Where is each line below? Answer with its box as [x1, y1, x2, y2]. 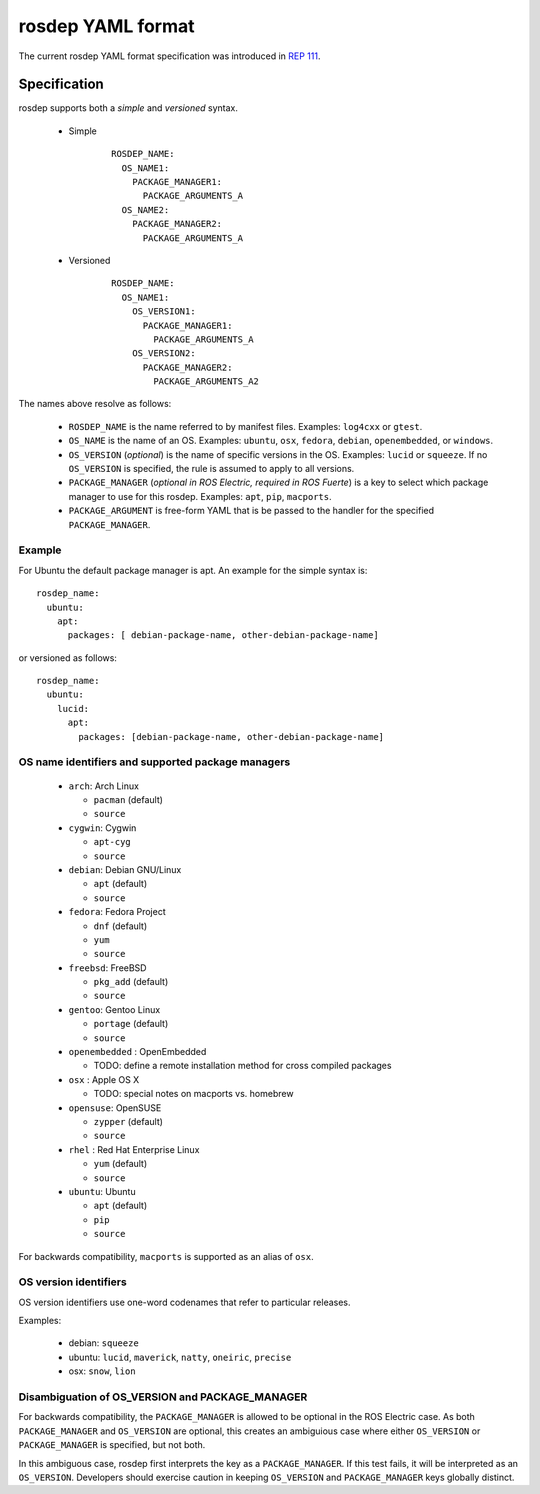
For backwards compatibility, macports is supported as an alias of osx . [18, 1250, 314, 1262]
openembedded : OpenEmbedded [68, 1046, 207, 1058]
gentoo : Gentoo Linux [68, 1003, 161, 1015]
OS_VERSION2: [131, 348, 196, 359]
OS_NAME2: [121, 204, 170, 215]
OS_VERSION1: [131, 306, 196, 317]
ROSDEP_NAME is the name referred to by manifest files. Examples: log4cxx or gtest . [68, 420, 423, 432]
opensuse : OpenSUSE [68, 1101, 162, 1114]
